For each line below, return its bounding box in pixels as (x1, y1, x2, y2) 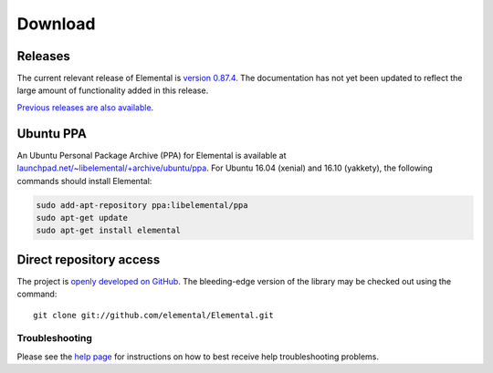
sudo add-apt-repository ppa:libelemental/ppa (36, 200, 248, 210)
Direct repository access (16, 252, 161, 267)
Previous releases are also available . (16, 101, 154, 113)
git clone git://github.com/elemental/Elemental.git (33, 310, 274, 320)
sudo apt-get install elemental (36, 225, 182, 236)
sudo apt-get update (36, 212, 128, 223)
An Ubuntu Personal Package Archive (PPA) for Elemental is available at (16, 150, 287, 161)
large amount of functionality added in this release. (16, 85, 209, 96)
